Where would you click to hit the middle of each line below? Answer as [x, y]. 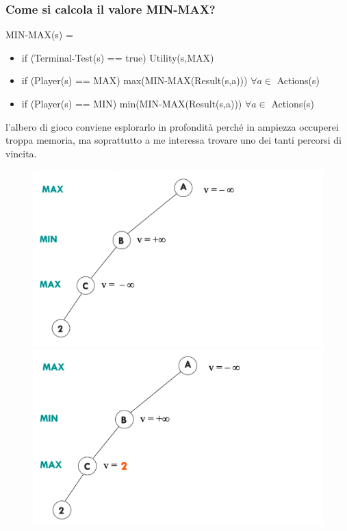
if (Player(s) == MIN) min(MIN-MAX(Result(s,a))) [132, 103]
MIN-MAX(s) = [39, 35]
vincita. [21, 153]
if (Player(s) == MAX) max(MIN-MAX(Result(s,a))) [134, 80]
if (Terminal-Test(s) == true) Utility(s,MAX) [118, 57]
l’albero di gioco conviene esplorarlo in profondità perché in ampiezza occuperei [172, 126]
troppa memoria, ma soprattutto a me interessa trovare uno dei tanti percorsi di [173, 140]
